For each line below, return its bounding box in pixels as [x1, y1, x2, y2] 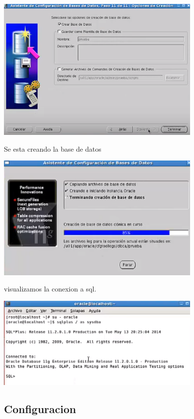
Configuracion [4, 401, 76, 416]
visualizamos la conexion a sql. [4, 284, 97, 294]
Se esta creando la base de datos [4, 143, 101, 154]
